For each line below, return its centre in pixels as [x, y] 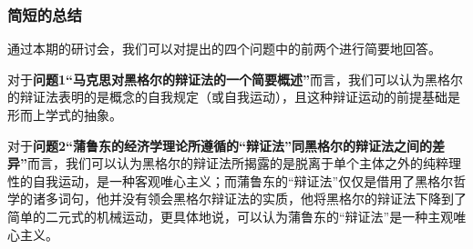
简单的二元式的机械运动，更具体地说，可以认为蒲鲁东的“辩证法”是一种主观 [231, 216]
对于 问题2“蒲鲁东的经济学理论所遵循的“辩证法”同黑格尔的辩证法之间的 [220, 145]
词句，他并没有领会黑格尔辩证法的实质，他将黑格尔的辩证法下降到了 [262, 199]
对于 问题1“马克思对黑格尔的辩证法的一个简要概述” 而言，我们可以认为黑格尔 [236, 79]
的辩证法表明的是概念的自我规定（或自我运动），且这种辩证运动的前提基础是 [234, 97]
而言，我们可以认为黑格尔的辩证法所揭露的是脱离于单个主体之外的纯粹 [238, 163]
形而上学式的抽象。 [65, 115]
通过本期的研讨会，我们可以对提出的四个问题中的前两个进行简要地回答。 [224, 49]
